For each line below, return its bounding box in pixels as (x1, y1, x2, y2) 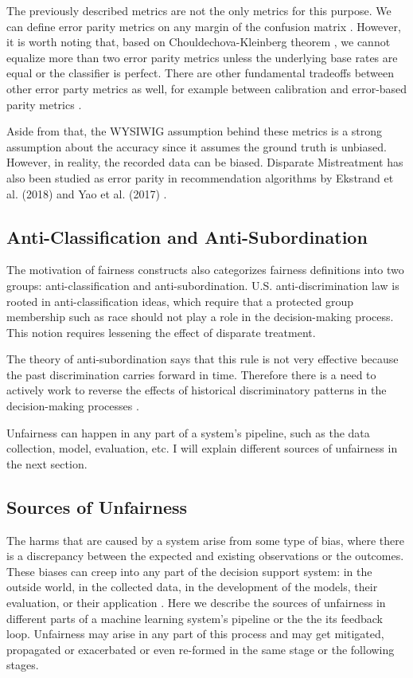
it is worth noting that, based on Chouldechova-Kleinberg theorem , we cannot (6, 33, 391, 50)
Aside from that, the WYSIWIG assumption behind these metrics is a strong (6, 123, 383, 139)
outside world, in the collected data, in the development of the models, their (6, 578, 378, 595)
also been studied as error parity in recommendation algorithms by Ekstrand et (6, 169, 394, 186)
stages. (6, 656, 39, 673)
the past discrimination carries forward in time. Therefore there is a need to (6, 366, 376, 382)
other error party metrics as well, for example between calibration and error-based (6, 80, 407, 96)
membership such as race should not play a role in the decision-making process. (6, 308, 394, 325)
